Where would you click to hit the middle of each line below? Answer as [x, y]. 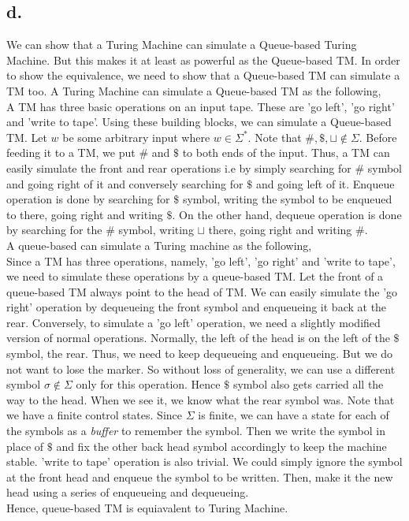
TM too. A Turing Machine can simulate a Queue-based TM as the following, [194, 90]
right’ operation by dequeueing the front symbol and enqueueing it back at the [197, 307]
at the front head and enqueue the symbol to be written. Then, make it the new [200, 476]
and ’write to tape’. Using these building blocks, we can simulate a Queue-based [199, 122]
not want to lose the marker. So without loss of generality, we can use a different [201, 368]
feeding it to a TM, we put [71, 153]
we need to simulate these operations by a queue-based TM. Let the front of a [195, 276]
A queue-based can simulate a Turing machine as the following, [159, 245]
